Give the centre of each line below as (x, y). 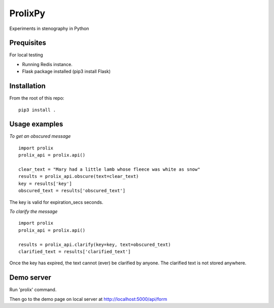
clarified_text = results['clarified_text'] (75, 251)
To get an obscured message (40, 136)
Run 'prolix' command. (33, 290)
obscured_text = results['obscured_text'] (72, 191)
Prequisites (28, 43)
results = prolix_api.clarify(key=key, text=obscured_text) (95, 244)
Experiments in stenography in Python (49, 28)
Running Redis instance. (47, 64)
